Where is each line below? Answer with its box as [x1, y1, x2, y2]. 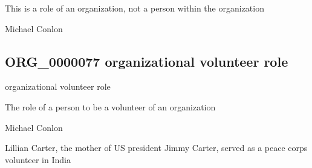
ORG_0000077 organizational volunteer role [5, 52, 288, 70]
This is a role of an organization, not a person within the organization [5, 2, 264, 14]
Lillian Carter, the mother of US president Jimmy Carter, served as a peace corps [5, 141, 308, 154]
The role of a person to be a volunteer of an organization [5, 100, 216, 113]
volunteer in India [5, 153, 71, 166]
